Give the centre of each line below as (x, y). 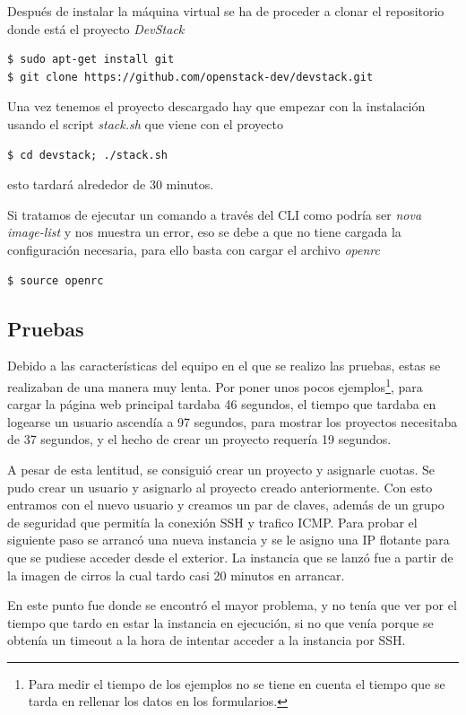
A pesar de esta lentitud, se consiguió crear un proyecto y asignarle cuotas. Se (221, 469)
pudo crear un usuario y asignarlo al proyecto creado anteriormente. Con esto (220, 487)
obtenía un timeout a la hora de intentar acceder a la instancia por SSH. (207, 640)
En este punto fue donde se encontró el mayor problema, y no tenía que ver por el (232, 605)
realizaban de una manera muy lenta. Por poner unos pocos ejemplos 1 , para (215, 385)
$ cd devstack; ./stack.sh (87, 155)
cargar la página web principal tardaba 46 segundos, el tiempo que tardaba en (222, 404)
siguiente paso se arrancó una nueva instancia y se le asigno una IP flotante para (229, 540)
